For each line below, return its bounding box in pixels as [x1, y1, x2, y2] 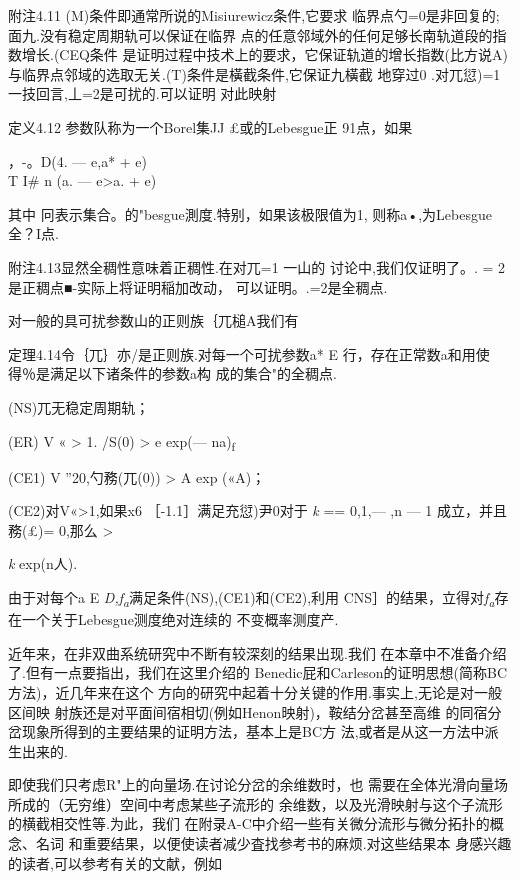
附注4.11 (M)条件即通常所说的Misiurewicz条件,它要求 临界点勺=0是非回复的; [8, 5, 500, 25]
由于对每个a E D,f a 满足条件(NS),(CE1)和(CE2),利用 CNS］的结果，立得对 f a [8, 587, 495, 610]
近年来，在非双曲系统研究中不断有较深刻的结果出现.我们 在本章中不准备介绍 [8, 642, 507, 663]
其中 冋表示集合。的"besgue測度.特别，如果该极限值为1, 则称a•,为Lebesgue [8, 203, 492, 224]
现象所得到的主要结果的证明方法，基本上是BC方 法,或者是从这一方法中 [21, 721, 485, 742]
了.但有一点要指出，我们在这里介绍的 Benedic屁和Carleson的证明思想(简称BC [8, 662, 508, 683]
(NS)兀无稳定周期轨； [8, 396, 150, 417]
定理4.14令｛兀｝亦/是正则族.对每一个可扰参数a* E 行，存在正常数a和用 [8, 343, 476, 364]
